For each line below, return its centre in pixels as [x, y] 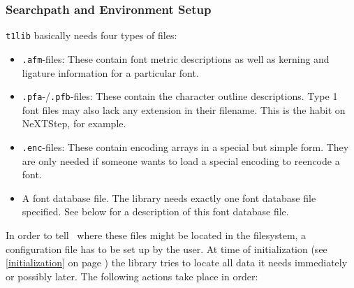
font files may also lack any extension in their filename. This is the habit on [184, 109]
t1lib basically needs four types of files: [91, 35]
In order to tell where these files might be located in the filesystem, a [156, 235]
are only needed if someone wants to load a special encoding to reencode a [181, 160]
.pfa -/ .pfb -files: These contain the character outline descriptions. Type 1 [180, 96]
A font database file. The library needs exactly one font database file [169, 197]
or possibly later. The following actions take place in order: [132, 276]
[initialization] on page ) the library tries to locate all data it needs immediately [177, 262]
